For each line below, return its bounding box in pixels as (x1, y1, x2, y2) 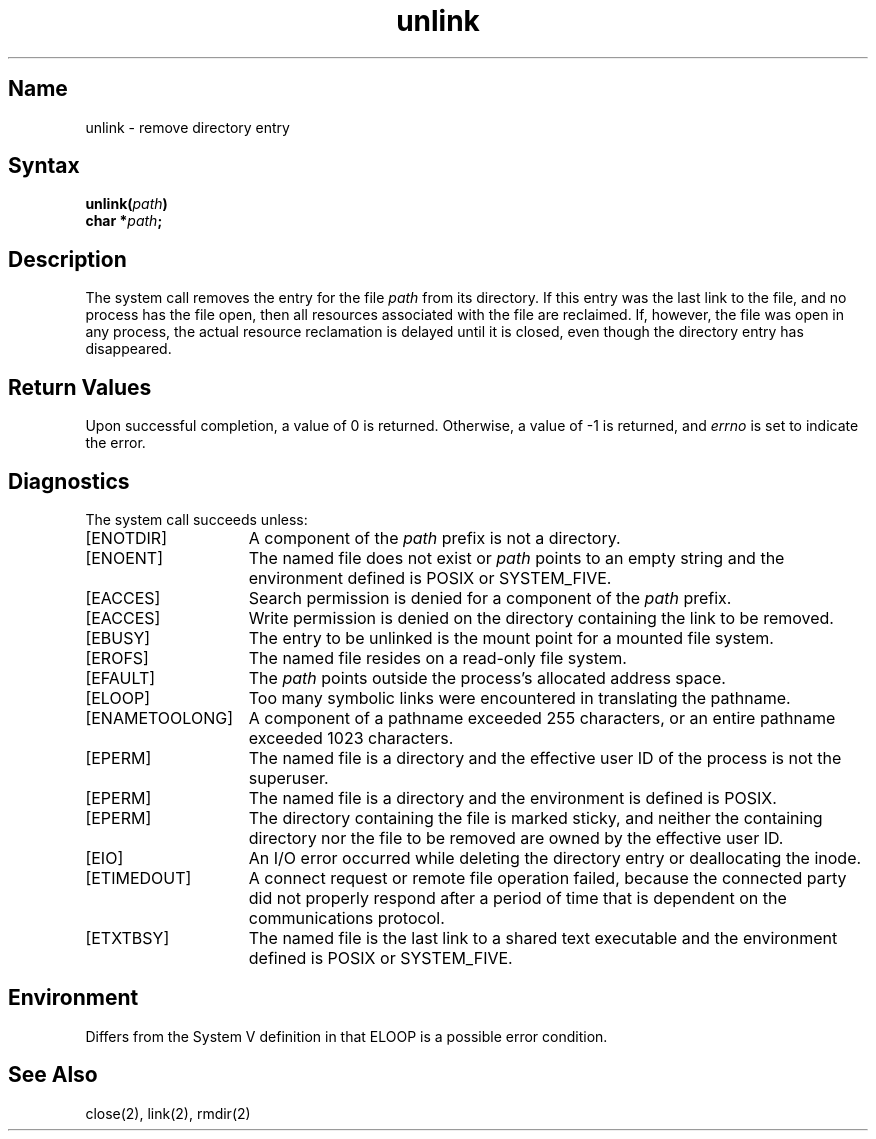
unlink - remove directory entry (85, 118, 290, 136)
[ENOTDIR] (85, 527, 167, 548)
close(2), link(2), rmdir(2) (85, 1104, 251, 1122)
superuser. (248, 767, 329, 788)
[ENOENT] (85, 547, 163, 568)
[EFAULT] (85, 667, 156, 688)
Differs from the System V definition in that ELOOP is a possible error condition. (85, 1027, 608, 1045)
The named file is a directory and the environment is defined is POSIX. (248, 787, 777, 808)
